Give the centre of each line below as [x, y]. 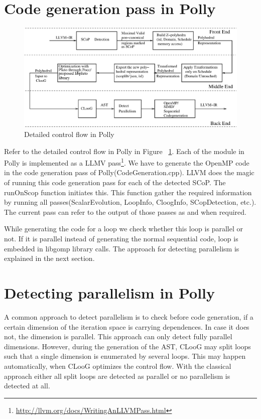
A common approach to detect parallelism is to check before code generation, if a [129, 316]
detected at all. [27, 386]
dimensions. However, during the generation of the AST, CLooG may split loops [127, 346]
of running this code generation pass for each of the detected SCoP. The [115, 182]
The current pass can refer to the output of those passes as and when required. [125, 212]
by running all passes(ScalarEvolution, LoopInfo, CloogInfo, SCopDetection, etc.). [130, 202]
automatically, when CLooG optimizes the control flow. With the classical [118, 366]
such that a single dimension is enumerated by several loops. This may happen [125, 356]
